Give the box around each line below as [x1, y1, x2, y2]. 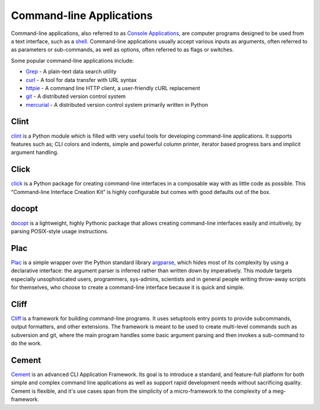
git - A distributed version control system [25, 93, 126, 100]
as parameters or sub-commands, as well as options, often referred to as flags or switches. [11, 46, 234, 53]
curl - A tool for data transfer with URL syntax [25, 76, 137, 83]
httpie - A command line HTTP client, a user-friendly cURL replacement [25, 84, 201, 91]
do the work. [11, 340, 42, 347]
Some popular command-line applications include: [11, 57, 135, 64]
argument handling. [11, 149, 59, 156]
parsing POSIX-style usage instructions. [11, 227, 109, 234]
